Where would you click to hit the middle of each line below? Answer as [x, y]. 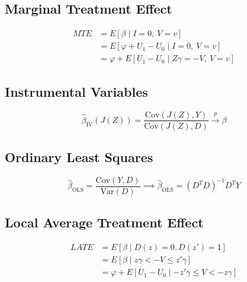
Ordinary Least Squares [79, 156]
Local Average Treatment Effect [104, 222]
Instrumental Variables [76, 91]
